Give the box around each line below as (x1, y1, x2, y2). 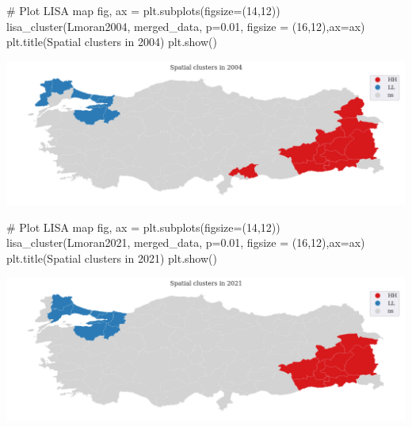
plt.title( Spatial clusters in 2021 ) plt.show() (6, 249, 217, 266)
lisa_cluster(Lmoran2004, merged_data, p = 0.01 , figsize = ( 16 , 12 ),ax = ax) (6, 17, 365, 34)
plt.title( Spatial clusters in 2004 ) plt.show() (6, 33, 217, 50)
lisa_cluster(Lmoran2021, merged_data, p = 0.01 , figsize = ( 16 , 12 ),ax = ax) (6, 234, 365, 251)
